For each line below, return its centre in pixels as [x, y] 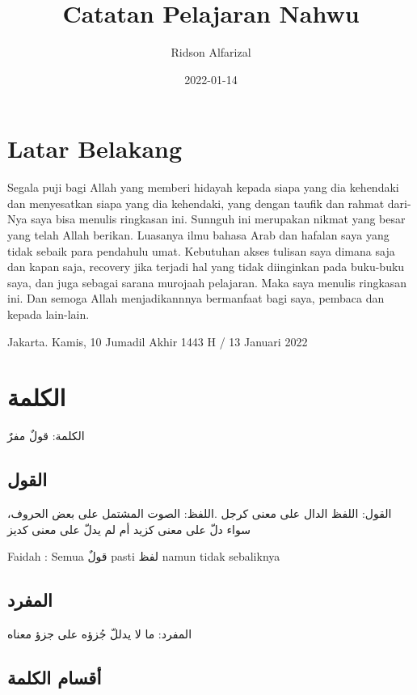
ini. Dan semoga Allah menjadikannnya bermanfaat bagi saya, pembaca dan [196, 298]
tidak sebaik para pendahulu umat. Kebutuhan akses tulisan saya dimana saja [201, 250]
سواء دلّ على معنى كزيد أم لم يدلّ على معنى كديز [129, 529]
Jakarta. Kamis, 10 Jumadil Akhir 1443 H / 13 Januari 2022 [158, 341]
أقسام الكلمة [55, 678]
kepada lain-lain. [48, 314]
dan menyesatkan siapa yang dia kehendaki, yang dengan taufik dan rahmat [196, 203]
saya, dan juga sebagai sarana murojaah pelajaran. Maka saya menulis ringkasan [207, 282]
